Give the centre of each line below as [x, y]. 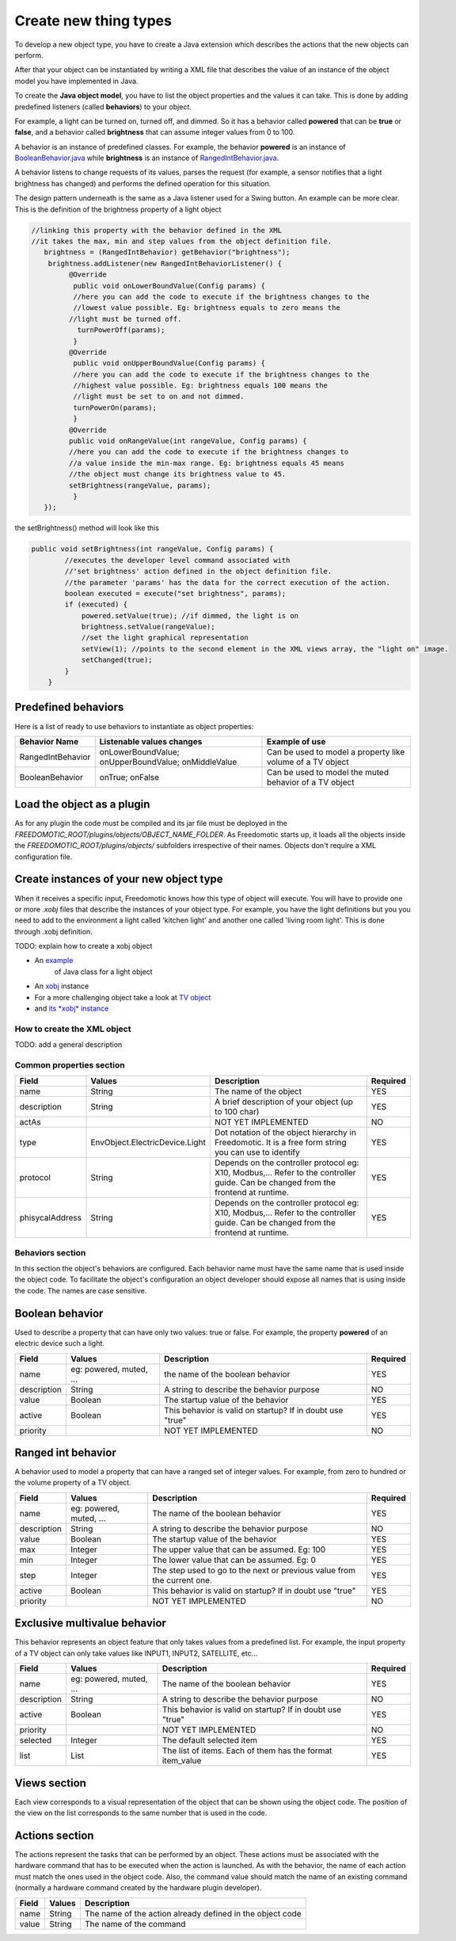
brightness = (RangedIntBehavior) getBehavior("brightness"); [167, 252]
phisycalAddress [51, 1218]
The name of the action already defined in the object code [193, 1913]
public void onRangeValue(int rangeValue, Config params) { [188, 441]
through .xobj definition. [53, 931]
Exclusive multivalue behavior [90, 1624]
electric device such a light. [59, 1343]
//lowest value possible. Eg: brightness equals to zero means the [206, 308]
